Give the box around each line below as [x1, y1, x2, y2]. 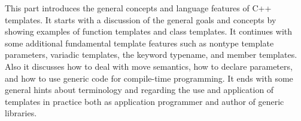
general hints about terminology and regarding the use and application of [5, 83, 274, 96]
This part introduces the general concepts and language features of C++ [5, 2, 272, 14]
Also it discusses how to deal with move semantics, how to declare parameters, [5, 60, 293, 72]
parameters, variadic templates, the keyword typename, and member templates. [5, 48, 297, 61]
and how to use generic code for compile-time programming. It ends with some [5, 72, 293, 84]
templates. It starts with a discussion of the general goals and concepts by [5, 13, 276, 26]
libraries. [5, 107, 37, 119]
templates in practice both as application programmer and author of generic [5, 95, 284, 107]
